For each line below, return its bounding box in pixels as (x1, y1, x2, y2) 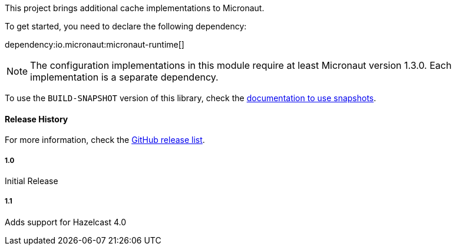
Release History (5, 114, 68, 124)
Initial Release (5, 176, 58, 186)
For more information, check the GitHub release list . (5, 135, 205, 145)
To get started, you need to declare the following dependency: (5, 21, 247, 31)
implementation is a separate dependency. (30, 71, 219, 83)
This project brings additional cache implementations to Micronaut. (5, 3, 265, 13)
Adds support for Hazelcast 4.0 (5, 216, 127, 227)
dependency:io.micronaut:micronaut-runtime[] (5, 39, 184, 49)
